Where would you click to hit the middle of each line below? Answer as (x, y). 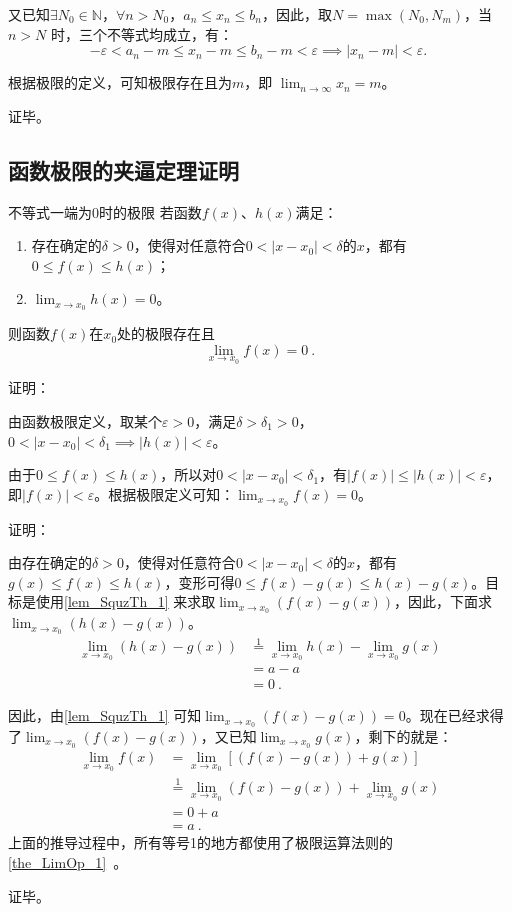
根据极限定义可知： (171, 493)
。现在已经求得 (454, 715)
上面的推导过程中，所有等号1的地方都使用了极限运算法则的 (200, 842)
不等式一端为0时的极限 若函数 (105, 211)
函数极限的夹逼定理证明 (123, 169)
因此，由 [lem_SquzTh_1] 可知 (105, 715)
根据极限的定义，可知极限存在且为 (120, 82)
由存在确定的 (50, 562)
